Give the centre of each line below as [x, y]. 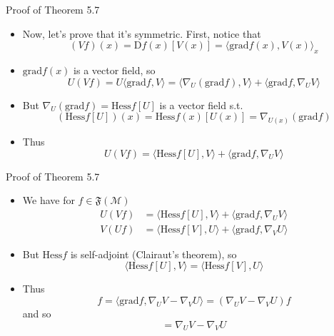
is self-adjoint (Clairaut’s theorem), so [153, 254]
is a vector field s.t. [201, 105]
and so [37, 314]
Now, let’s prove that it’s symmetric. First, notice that [142, 33]
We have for [49, 200]
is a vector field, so [115, 70]
